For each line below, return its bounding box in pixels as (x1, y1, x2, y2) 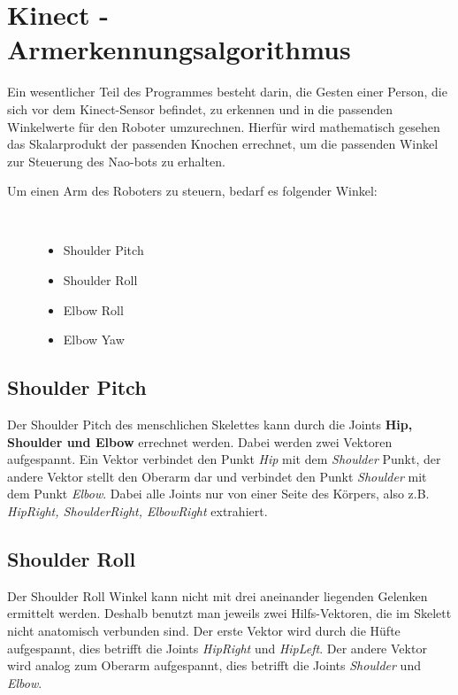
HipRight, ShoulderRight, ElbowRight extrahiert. (7, 502, 268, 521)
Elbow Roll (63, 300, 124, 319)
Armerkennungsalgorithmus (7, 31, 351, 67)
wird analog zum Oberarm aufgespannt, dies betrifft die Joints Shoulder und (7, 656, 421, 675)
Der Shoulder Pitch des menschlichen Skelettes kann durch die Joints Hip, (7, 415, 413, 434)
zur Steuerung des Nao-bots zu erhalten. (7, 151, 225, 170)
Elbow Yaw (63, 330, 125, 349)
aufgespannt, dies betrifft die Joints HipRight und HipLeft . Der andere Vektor (7, 638, 427, 657)
